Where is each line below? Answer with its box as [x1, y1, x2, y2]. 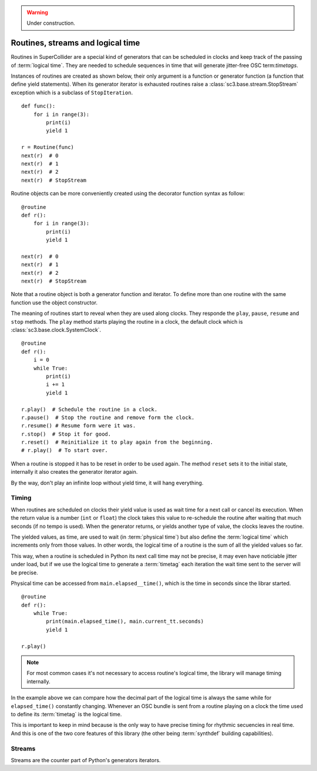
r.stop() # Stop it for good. [21, 430, 112, 437]
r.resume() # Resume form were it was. [21, 423, 136, 429]
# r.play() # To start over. [21, 447, 109, 454]
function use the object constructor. [11, 299, 98, 306]
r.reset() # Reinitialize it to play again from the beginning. [21, 439, 214, 446]
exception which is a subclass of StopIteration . [11, 89, 133, 96]
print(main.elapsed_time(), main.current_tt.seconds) [46, 618, 204, 625]
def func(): [21, 103, 56, 109]
